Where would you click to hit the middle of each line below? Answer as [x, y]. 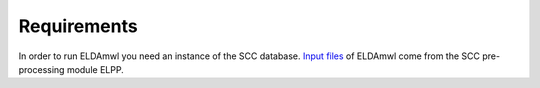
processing [41, 69]
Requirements [78, 26]
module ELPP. [95, 69]
